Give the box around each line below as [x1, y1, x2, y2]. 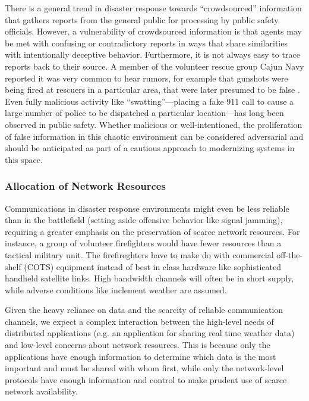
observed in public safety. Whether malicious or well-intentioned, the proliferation [5, 118, 302, 130]
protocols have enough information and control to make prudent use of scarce [5, 373, 287, 386]
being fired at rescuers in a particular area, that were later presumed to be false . [5, 83, 300, 96]
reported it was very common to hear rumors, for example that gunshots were [5, 71, 288, 84]
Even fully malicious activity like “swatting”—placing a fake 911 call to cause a [5, 95, 294, 107]
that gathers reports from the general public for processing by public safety [5, 13, 279, 26]
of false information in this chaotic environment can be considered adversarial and [5, 130, 304, 142]
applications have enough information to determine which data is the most [5, 350, 276, 362]
